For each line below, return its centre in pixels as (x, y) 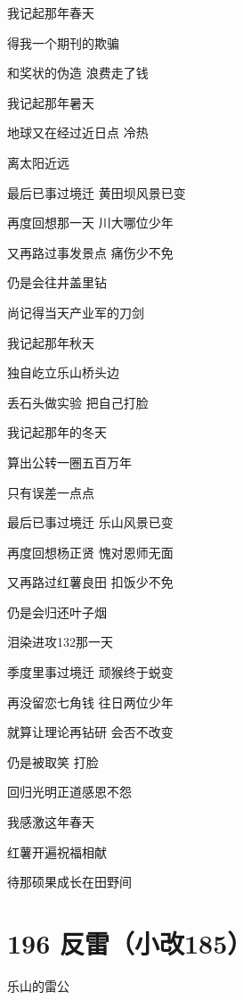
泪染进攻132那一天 (60, 642)
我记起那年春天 (51, 12)
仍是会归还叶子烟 (57, 612)
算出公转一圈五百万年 (69, 462)
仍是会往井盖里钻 (57, 282)
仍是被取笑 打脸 (53, 761)
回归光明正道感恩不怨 (69, 792)
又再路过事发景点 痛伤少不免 (90, 252)
